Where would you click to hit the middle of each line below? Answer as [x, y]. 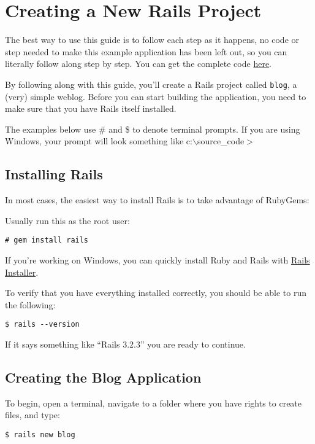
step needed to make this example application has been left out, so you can [146, 51]
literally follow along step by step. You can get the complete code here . [139, 64]
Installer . [22, 272]
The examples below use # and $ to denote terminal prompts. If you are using [153, 129]
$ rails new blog [40, 435]
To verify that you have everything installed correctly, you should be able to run [156, 293]
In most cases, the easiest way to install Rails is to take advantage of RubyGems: [157, 200]
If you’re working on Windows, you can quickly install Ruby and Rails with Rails [157, 259]
